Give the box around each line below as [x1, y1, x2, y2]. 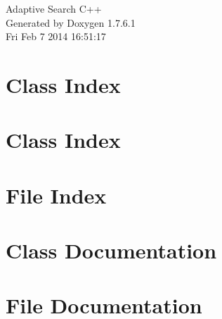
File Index [6, 180, 107, 209]
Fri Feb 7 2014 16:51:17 [6, 29, 106, 44]
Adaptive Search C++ [6, 1, 102, 15]
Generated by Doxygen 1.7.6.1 [6, 15, 136, 30]
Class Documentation [6, 236, 217, 265]
